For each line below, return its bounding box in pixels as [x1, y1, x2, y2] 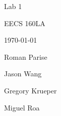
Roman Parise [4, 51, 47, 62]
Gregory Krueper [4, 85, 57, 95]
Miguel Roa [4, 102, 40, 112]
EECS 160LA [4, 18, 45, 28]
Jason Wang [4, 68, 42, 79]
